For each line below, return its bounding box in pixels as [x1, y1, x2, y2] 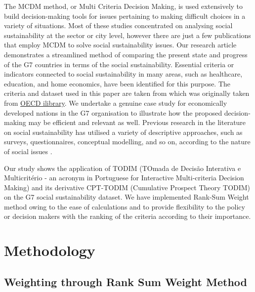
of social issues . [4, 146, 52, 156]
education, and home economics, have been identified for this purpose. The [4, 78, 231, 88]
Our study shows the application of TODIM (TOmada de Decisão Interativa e [4, 163, 241, 173]
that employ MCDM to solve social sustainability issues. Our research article [4, 40, 237, 50]
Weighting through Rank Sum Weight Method [4, 274, 247, 289]
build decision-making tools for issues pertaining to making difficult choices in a [4, 10, 246, 21]
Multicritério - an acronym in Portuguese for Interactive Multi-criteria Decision [4, 172, 244, 183]
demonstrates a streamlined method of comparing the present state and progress [4, 49, 248, 59]
